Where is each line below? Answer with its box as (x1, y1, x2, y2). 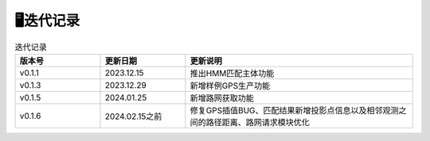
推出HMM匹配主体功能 (190, 67, 275, 78)
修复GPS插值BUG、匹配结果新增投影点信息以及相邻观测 (190, 105, 399, 116)
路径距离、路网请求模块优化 (205, 116, 311, 128)
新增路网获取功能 (190, 92, 255, 103)
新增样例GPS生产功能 (190, 80, 271, 91)
